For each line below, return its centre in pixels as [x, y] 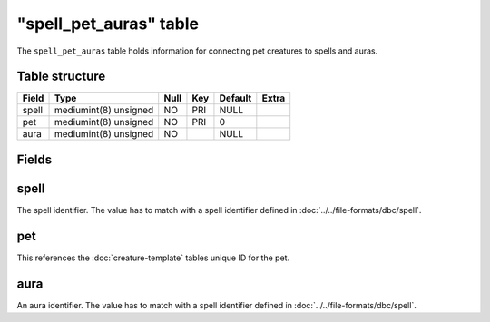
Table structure [61, 77]
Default [235, 98]
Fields [34, 159]
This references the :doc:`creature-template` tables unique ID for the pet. [153, 258]
